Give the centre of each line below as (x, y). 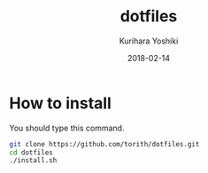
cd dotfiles (31, 153)
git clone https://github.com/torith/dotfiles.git (104, 144)
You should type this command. (67, 128)
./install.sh (33, 161)
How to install (61, 103)
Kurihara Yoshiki (149, 41)
